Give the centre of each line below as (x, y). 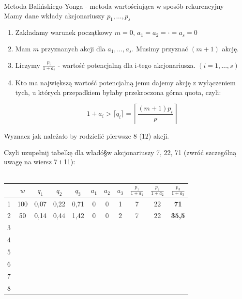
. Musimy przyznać (160, 48)
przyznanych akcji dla (73, 48)
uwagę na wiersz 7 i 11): (40, 162)
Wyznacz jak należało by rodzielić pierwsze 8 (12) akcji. (87, 136)
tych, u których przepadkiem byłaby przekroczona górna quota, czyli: (118, 92)
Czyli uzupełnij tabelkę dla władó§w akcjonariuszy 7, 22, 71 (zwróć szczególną (120, 152)
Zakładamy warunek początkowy (64, 32)
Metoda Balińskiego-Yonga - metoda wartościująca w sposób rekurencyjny (114, 6)
